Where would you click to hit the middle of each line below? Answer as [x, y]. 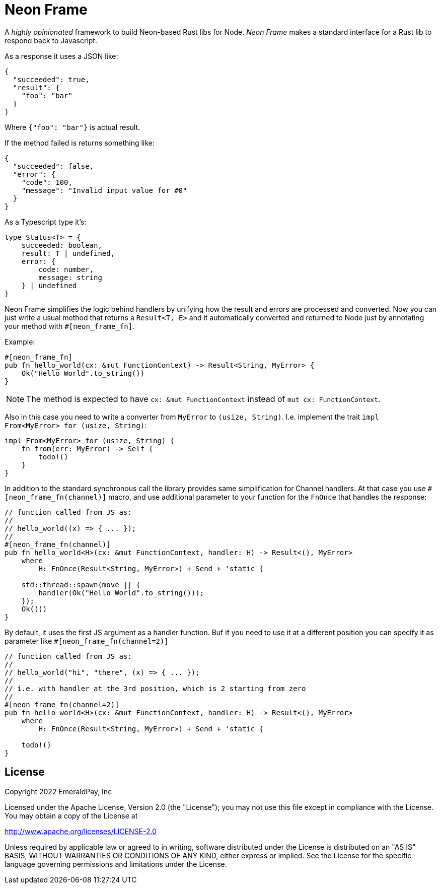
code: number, [66, 269]
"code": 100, [47, 182]
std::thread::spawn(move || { [81, 585]
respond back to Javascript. [51, 40]
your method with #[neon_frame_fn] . [70, 326]
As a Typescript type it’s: [46, 222]
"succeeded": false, [53, 166]
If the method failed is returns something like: [80, 143]
